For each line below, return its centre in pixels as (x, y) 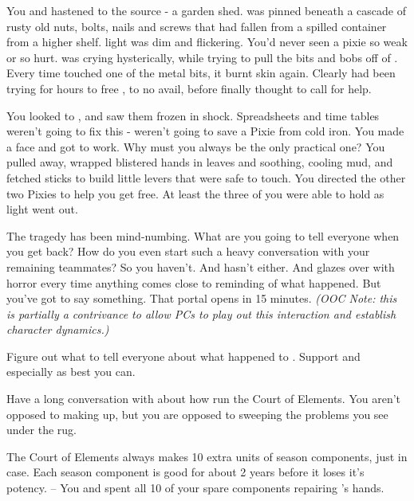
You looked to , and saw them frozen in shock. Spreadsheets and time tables (193, 115)
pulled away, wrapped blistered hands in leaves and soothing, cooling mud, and (200, 162)
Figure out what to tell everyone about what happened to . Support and (183, 356)
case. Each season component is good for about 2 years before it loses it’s (185, 472)
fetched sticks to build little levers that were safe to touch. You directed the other (206, 177)
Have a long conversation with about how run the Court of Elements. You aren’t (204, 399)
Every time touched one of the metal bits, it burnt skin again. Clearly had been (201, 73)
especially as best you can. (71, 372)
